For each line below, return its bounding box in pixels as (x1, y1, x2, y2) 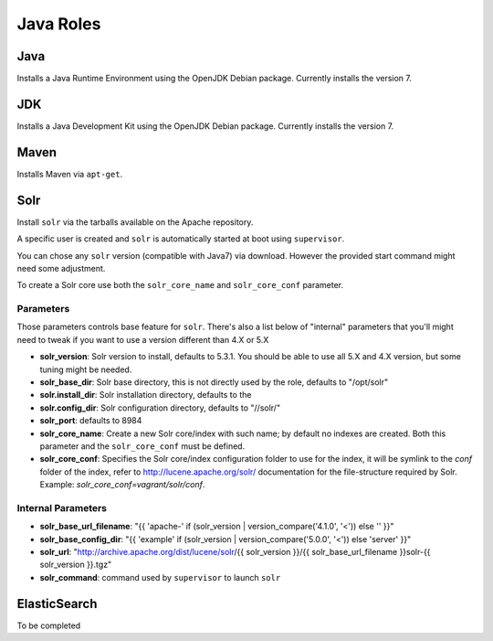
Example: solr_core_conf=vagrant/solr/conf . (39, 479, 205, 490)
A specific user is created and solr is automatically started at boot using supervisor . (16, 233, 345, 244)
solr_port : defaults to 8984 (39, 415, 142, 426)
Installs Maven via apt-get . (16, 168, 123, 179)
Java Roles (16, 14, 101, 34)
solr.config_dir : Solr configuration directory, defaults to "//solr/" (39, 402, 281, 413)
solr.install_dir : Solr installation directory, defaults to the (39, 390, 252, 401)
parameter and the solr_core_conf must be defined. (39, 441, 246, 452)
